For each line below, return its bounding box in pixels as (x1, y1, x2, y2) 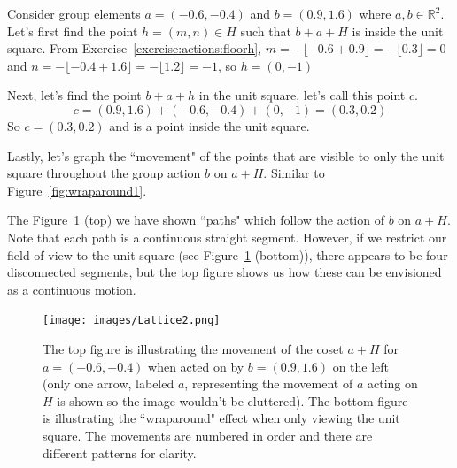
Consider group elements (7, 4, 141, 22)
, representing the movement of (184, 374, 353, 393)
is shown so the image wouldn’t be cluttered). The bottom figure (57, 391, 408, 410)
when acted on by (148, 357, 244, 375)
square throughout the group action (7, 164, 201, 182)
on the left (332, 357, 390, 375)
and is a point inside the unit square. (109, 116, 310, 134)
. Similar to (263, 164, 325, 182)
